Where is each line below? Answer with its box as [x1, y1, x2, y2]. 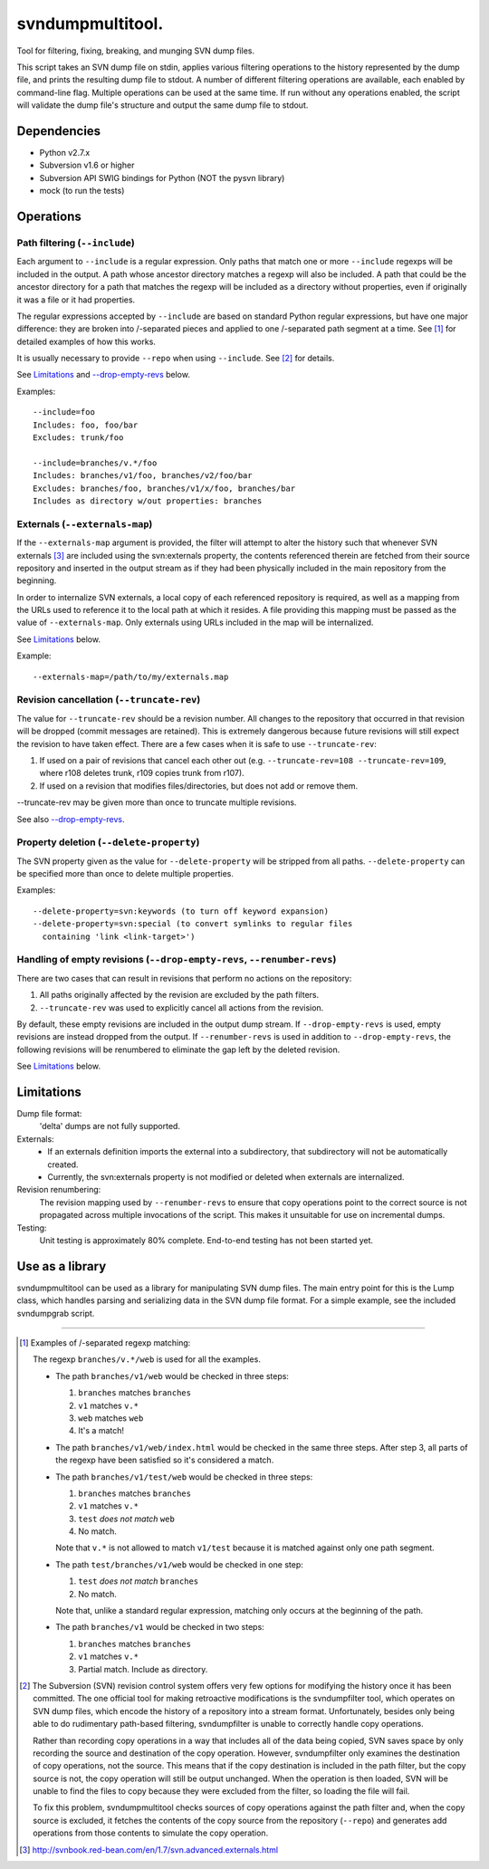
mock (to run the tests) [39, 186, 125, 196]
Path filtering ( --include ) [16, 236, 135, 249]
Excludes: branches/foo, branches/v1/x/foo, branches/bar [33, 483, 296, 494]
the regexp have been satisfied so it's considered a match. [55, 1454, 274, 1466]
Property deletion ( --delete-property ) [16, 836, 200, 848]
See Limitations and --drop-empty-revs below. [16, 369, 190, 380]
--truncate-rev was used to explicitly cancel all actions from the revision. [39, 1002, 324, 1013]
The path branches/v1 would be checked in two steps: [55, 1622, 264, 1633]
